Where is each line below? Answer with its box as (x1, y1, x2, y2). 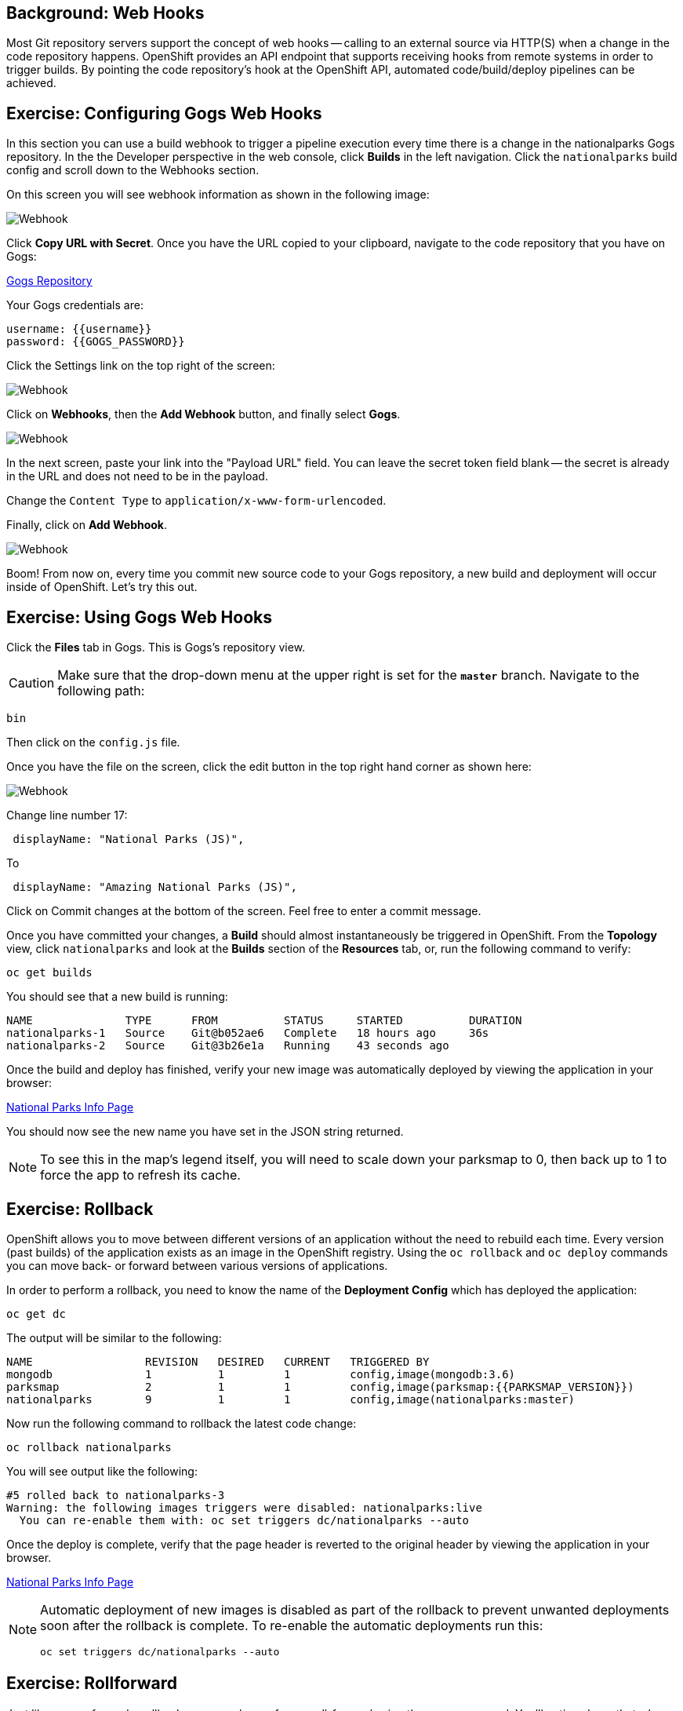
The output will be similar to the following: (6, 1330, 222, 1344)
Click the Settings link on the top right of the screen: (6, 359, 275, 373)
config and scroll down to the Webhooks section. (6, 163, 260, 177)
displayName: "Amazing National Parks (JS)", (13, 881, 297, 894)
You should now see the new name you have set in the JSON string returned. (6, 1125, 404, 1139)
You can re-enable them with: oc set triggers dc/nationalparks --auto (19, 1513, 470, 1527)
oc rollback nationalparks (6, 1440, 172, 1454)
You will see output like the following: (6, 1464, 198, 1478)
